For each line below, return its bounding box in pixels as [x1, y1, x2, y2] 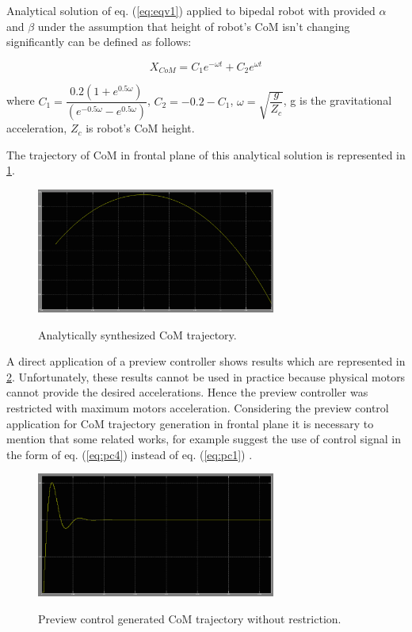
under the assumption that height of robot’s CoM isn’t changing [37, 17, 350, 34]
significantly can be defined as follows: [6, 33, 192, 50]
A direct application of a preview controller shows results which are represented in [6, 353, 406, 370]
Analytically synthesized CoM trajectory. [38, 326, 237, 343]
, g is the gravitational [283, 92, 392, 109]
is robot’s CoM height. [86, 120, 195, 136]
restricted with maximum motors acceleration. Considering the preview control [6, 400, 389, 416]
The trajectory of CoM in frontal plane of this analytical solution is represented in [6, 146, 406, 163]
